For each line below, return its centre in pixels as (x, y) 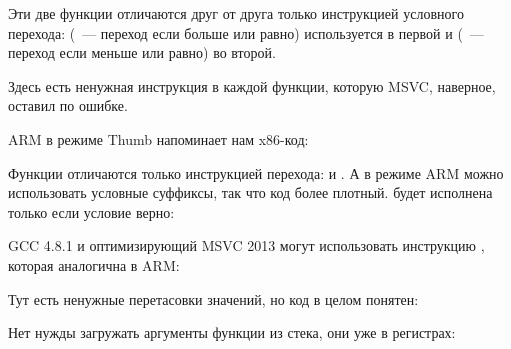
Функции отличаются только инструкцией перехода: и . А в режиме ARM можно (256, 172)
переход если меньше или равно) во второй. (142, 52)
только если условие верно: (91, 211)
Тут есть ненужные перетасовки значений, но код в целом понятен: (213, 298)
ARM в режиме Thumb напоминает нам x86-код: (158, 138)
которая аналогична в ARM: (94, 264)
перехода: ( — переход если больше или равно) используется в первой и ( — (246, 32)
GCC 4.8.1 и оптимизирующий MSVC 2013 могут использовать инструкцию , (246, 245)
